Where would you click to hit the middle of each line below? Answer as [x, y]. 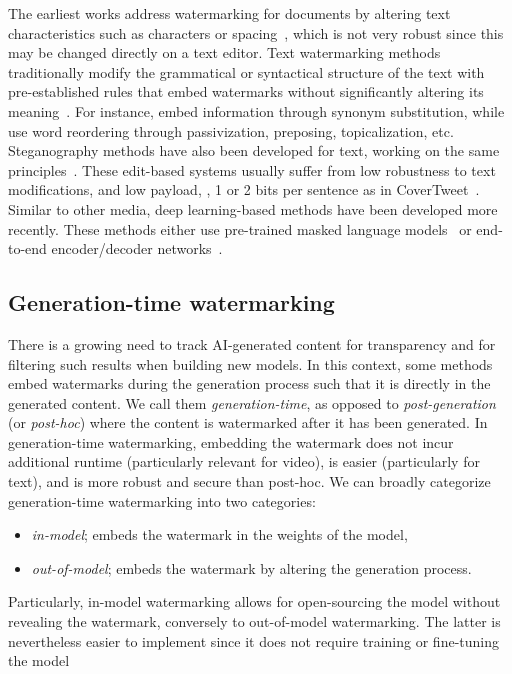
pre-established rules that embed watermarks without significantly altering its [246, 91]
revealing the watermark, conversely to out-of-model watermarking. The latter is [254, 621]
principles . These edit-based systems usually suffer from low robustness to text [252, 169]
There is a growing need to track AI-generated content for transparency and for [252, 343]
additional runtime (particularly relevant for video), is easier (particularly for [244, 461]
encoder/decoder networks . [137, 248]
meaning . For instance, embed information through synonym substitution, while [256, 110]
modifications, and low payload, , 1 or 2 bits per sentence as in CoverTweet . [244, 189]
